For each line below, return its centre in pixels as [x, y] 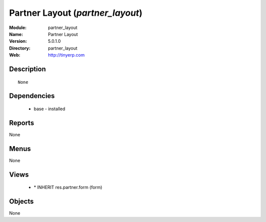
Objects [21, 201]
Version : [18, 41]
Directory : [20, 48]
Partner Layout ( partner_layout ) [76, 13]
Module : [18, 28]
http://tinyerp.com [66, 55]
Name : [16, 34]
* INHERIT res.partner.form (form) [68, 188]
